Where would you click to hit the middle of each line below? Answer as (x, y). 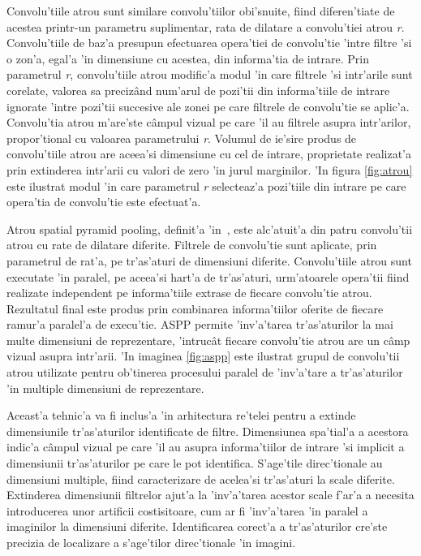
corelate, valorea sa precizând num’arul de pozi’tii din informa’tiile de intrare (198, 90)
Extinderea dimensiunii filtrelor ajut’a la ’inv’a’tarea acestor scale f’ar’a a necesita (210, 495)
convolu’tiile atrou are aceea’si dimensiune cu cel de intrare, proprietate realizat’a (209, 154)
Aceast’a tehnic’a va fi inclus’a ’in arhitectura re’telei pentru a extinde (181, 415)
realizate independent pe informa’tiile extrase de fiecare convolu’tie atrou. (189, 293)
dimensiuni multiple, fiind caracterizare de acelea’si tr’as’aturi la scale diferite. (201, 478)
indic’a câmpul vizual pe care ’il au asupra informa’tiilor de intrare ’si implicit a (206, 447)
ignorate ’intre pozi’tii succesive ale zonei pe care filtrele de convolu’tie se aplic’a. (208, 106)
